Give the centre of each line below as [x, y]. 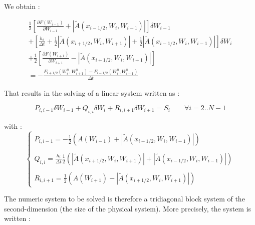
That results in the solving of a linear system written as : [92, 93]
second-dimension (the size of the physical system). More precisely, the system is [128, 208]
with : [13, 126]
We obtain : [22, 6]
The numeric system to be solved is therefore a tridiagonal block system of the [124, 199]
